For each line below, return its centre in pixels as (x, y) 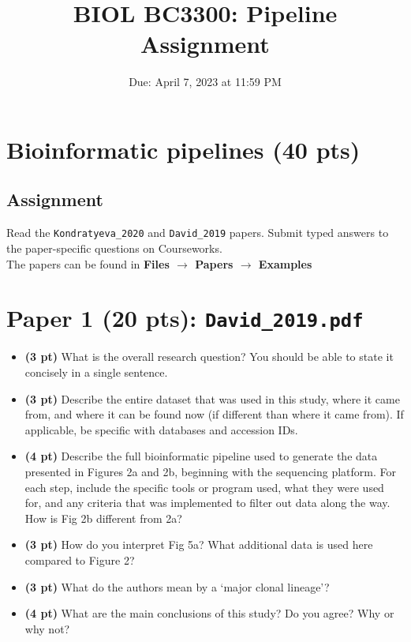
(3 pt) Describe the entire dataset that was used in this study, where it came (212, 398)
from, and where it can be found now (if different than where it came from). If (214, 414)
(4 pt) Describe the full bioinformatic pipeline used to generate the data (201, 456)
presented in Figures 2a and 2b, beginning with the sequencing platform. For (211, 471)
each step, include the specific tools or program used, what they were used (204, 487)
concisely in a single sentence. (96, 372)
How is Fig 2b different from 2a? (103, 518)
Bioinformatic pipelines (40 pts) (183, 149)
